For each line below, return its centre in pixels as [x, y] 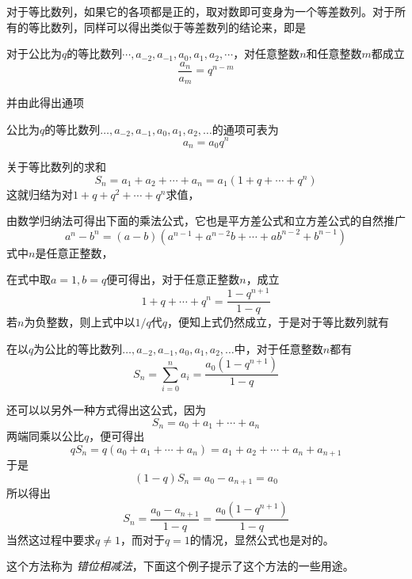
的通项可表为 [245, 129]
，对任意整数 [267, 53]
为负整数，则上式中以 [80, 322]
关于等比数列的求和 [56, 167]
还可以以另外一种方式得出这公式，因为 [106, 410]
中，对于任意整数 [278, 348]
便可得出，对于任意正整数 [173, 279]
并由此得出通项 [45, 103]
